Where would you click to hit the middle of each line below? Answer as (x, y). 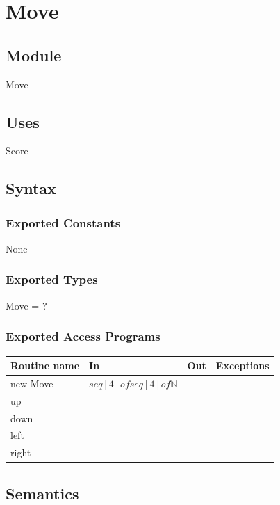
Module (34, 55)
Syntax (31, 188)
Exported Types (52, 279)
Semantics (42, 493)
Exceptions (242, 366)
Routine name (45, 366)
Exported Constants (63, 222)
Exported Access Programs (83, 336)
